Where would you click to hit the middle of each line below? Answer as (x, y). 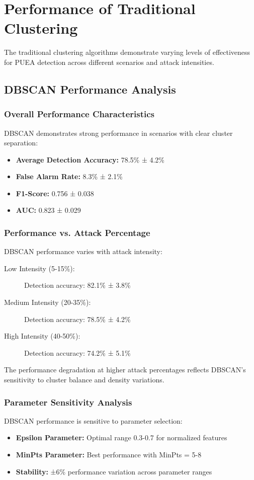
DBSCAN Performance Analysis (90, 89)
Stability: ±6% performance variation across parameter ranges (114, 471)
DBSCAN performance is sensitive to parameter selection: (93, 420)
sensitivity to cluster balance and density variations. (84, 380)
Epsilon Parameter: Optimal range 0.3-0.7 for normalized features (121, 437)
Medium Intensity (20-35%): (48, 302)
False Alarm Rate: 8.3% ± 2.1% (69, 176)
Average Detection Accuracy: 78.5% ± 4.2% (90, 159)
